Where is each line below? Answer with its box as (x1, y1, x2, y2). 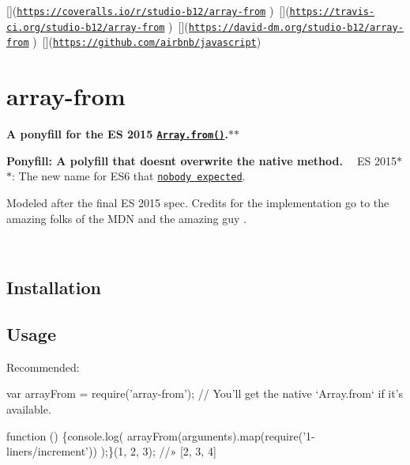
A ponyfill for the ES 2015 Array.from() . (6, 126, 228, 142)
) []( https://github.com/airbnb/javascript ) (32, 33, 261, 50)
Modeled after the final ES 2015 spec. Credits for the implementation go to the (6, 195, 389, 210)
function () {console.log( (6, 427, 124, 444)
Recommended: (6, 358, 80, 375)
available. (6, 400, 51, 417)
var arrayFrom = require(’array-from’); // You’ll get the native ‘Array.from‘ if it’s (6, 385, 404, 402)
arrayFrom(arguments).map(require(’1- (126, 427, 315, 444)
